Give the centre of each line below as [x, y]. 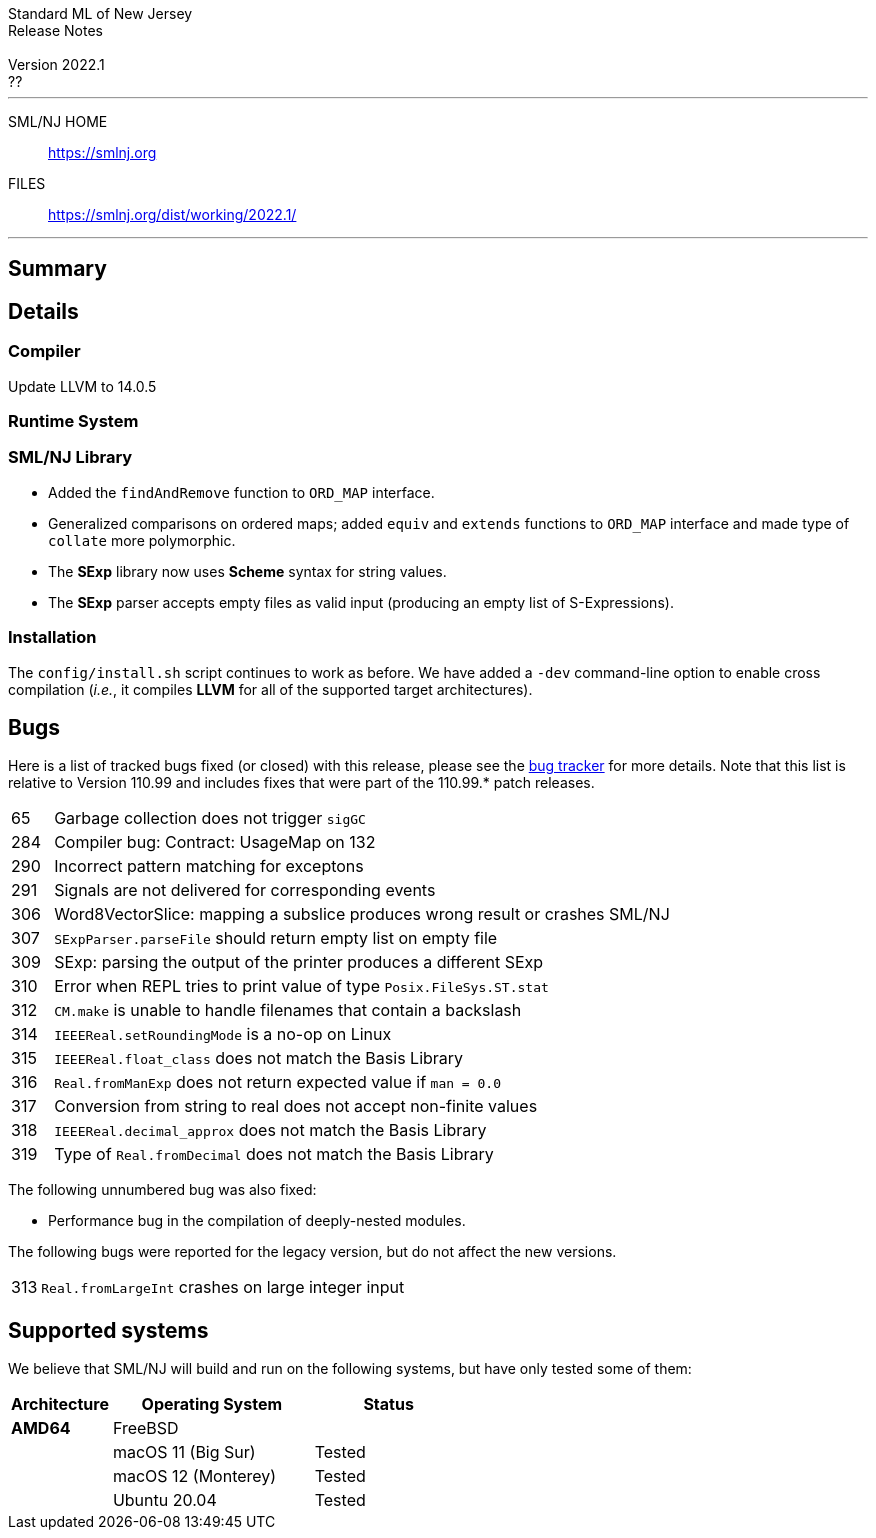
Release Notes [55, 30]
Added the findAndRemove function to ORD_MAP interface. [241, 492]
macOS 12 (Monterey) [194, 1476]
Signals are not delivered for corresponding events [245, 890]
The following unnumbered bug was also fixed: [162, 1190]
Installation [52, 637]
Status [388, 1404]
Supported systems [108, 1330]
